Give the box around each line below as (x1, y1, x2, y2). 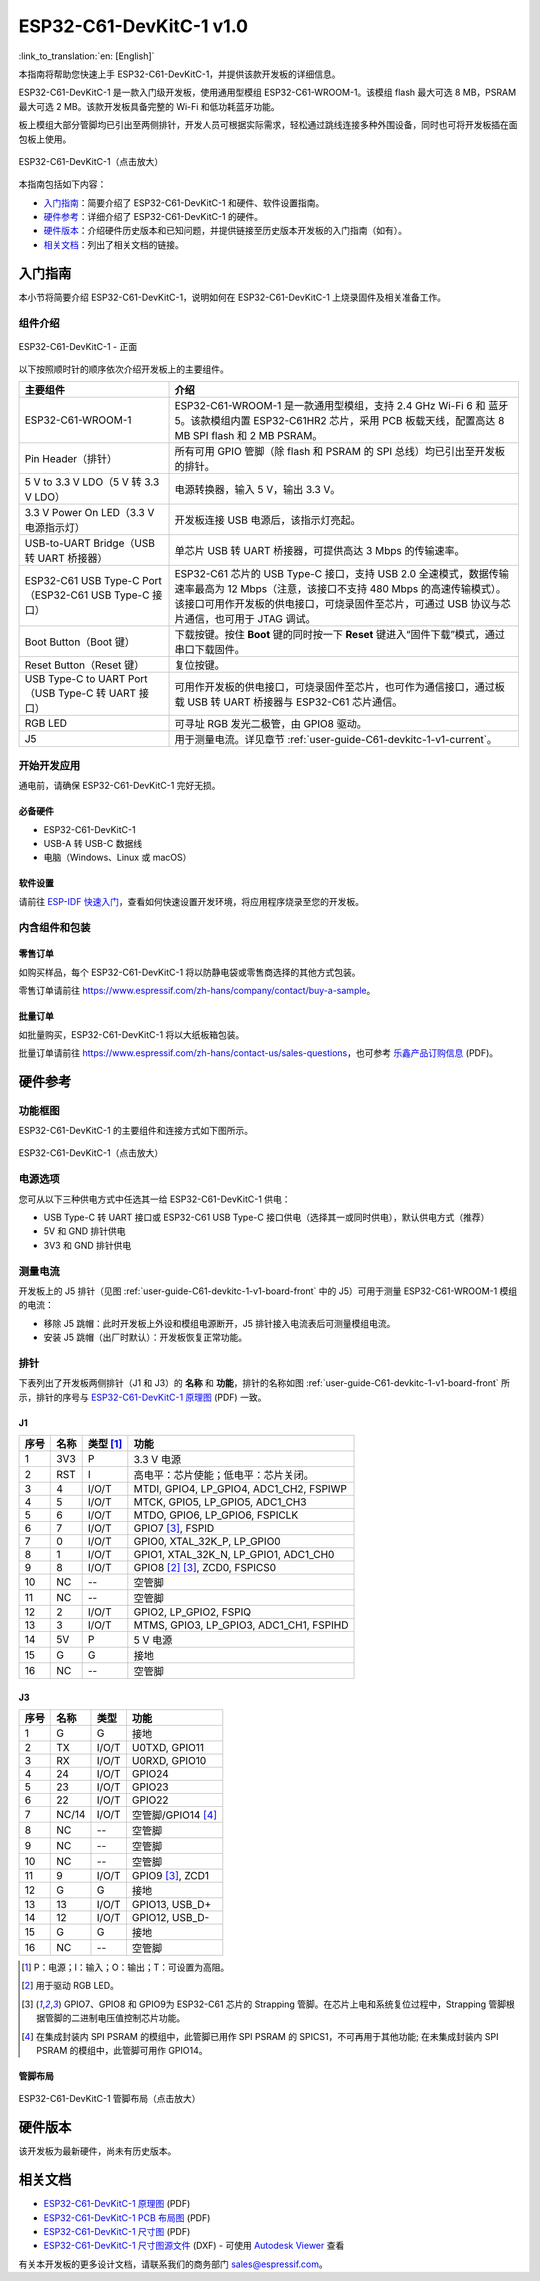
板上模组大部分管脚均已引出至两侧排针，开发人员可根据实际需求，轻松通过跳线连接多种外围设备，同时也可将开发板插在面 (18, 119, 518, 131)
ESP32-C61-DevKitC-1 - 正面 (18, 340, 138, 352)
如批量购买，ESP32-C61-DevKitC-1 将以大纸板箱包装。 (18, 1028, 245, 1040)
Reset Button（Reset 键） (24, 658, 145, 672)
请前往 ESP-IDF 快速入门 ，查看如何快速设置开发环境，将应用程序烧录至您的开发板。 (18, 895, 365, 907)
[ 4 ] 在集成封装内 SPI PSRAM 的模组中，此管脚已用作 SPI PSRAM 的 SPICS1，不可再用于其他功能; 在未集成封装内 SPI (21, 2030, 499, 2042)
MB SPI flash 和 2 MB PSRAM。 (174, 429, 323, 443)
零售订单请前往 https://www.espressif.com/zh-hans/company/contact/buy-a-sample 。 (18, 985, 376, 997)
